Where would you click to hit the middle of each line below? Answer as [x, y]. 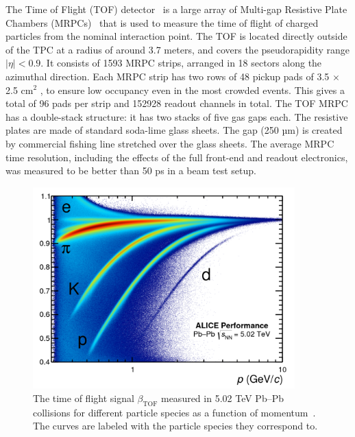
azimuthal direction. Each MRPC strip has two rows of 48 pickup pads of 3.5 [168, 76]
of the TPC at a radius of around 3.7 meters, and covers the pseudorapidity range [178, 49]
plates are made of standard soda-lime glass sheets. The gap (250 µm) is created [174, 130]
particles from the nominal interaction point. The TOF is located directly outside [176, 36]
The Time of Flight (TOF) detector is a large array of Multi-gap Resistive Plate [176, 9]
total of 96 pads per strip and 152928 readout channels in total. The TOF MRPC [177, 103]
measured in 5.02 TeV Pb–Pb [222, 398]
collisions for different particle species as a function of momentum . [174, 412]
